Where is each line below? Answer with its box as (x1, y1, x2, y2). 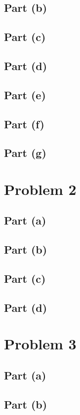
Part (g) (4, 145, 46, 160)
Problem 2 (4, 179, 77, 199)
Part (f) (4, 116, 44, 131)
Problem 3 (4, 334, 77, 354)
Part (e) (4, 87, 46, 102)
